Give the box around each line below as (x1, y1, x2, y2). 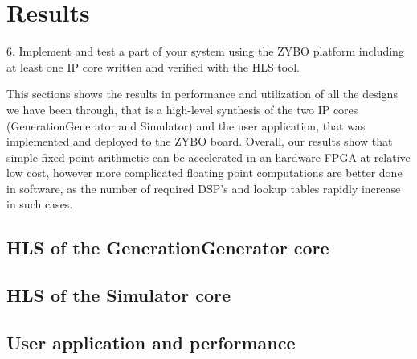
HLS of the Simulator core (6, 283, 231, 307)
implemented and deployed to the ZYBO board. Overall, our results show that (6, 133, 393, 150)
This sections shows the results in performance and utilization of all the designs (6, 85, 398, 102)
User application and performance (6, 330, 296, 355)
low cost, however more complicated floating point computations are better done (6, 164, 403, 181)
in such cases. (6, 196, 73, 213)
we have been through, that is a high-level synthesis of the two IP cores (6, 101, 358, 118)
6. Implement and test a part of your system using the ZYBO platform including (6, 43, 404, 60)
